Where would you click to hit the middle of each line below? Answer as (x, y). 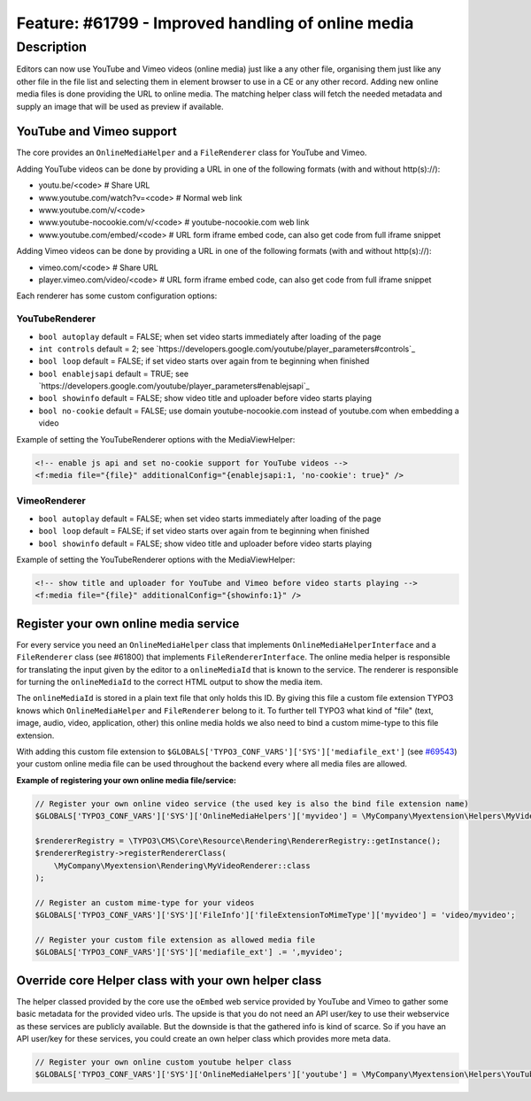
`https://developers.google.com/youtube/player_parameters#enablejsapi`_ (174, 386)
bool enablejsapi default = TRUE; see (114, 373)
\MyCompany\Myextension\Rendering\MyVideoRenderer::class (182, 866)
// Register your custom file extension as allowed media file (175, 939)
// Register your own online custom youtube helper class (163, 1063)
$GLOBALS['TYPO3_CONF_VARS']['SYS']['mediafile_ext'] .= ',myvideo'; (189, 952)
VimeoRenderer (51, 501)
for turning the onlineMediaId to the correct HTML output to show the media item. (169, 681)
